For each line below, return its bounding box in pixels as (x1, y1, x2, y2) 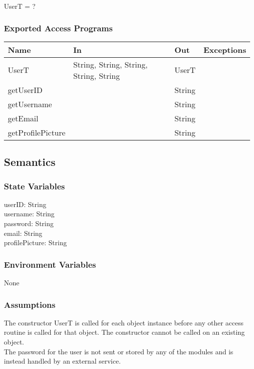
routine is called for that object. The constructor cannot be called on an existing (4, 327, 245, 337)
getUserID (8, 84, 43, 95)
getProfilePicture (8, 126, 65, 138)
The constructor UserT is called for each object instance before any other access (4, 317, 244, 327)
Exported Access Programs (4, 22, 113, 34)
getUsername (8, 98, 52, 110)
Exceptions (203, 44, 246, 55)
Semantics (4, 154, 56, 169)
